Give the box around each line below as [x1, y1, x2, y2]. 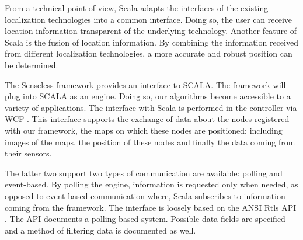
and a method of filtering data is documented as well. [5, 224, 196, 236]
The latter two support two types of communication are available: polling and [5, 166, 283, 179]
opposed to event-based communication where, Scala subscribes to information [5, 189, 285, 201]
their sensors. [5, 147, 52, 159]
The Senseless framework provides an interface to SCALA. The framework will [5, 78, 286, 91]
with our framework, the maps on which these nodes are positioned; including [5, 124, 283, 136]
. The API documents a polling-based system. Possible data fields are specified [5, 213, 285, 225]
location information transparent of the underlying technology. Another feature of [5, 25, 297, 37]
